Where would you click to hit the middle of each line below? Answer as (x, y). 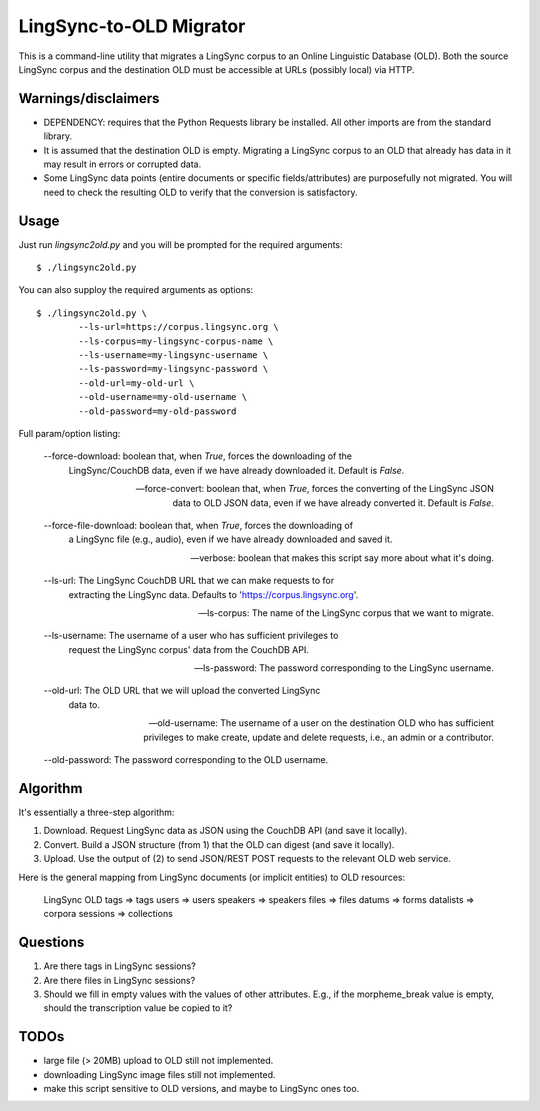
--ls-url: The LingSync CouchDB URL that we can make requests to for (189, 581)
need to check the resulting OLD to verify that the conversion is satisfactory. (200, 192)
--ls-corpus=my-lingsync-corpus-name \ (176, 341)
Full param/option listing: (69, 433)
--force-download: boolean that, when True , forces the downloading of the (197, 456)
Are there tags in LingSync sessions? (120, 966)
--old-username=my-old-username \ (163, 397)
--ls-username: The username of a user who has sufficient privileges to (191, 636)
